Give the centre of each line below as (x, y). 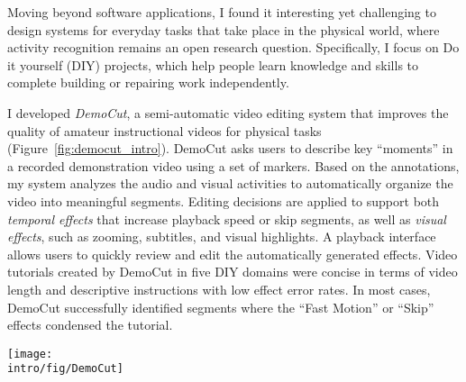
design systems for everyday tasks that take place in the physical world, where (224, 29)
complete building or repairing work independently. (148, 82)
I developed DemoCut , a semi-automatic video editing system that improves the (228, 112)
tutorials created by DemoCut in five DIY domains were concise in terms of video (233, 272)
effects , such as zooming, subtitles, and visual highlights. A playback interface (222, 236)
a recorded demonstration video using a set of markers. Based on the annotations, (233, 165)
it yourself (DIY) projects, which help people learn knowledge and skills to (213, 64)
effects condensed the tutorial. (90, 325)
